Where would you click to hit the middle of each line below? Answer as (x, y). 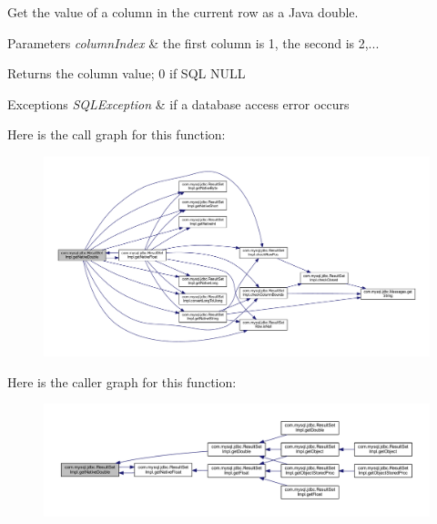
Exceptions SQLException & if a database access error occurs (178, 103)
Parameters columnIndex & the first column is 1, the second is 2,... (193, 42)
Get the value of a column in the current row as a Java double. (183, 12)
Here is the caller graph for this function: (122, 381)
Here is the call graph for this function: (117, 134)
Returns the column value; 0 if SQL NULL (127, 73)
